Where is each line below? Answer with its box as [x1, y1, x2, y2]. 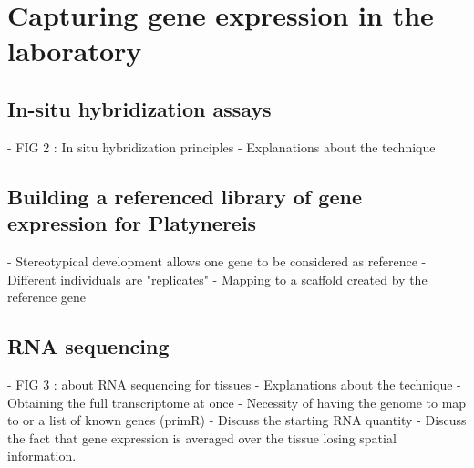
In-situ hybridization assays [7, 94, 272, 122]
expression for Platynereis [7, 209, 257, 237]
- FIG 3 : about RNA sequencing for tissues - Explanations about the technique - [7, 374, 461, 393]
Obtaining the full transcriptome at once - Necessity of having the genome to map [7, 392, 467, 411]
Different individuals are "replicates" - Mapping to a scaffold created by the [7, 269, 428, 288]
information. [7, 446, 77, 465]
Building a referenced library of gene [7, 182, 362, 210]
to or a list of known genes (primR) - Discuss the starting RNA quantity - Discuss [7, 411, 467, 430]
